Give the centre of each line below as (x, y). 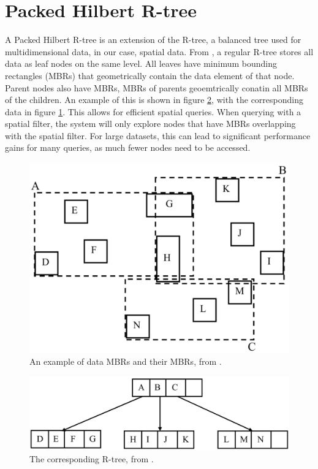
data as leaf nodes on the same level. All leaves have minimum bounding (141, 63)
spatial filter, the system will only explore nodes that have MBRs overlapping (150, 124)
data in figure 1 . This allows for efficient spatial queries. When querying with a (153, 111)
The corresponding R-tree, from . (92, 458)
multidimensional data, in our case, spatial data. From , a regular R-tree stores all (159, 51)
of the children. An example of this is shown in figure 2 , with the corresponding (154, 100)
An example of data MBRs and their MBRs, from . (126, 361)
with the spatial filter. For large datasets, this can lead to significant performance (158, 135)
